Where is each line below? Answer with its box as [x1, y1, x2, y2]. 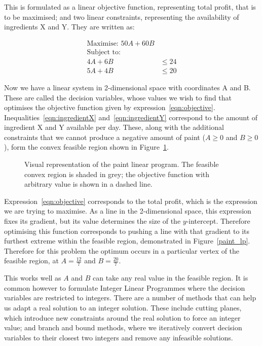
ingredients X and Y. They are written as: [4, 21, 135, 32]
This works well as [4, 272, 61, 283]
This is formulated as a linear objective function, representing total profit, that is [4, 2, 256, 12]
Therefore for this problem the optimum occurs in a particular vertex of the [4, 245, 240, 256]
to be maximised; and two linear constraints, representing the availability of [4, 11, 239, 22]
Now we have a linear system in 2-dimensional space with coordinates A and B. [4, 82, 251, 92]
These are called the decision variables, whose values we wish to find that [4, 92, 232, 102]
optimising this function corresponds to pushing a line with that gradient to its [4, 225, 250, 236]
